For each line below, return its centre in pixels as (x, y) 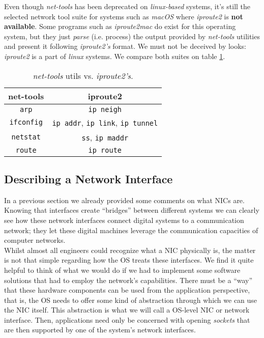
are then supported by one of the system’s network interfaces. (100, 330)
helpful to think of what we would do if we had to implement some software (122, 270)
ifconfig (26, 122)
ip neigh (105, 109)
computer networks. (35, 240)
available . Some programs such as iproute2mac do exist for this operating (120, 26)
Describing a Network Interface (89, 178)
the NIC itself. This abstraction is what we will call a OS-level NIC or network (127, 310)
